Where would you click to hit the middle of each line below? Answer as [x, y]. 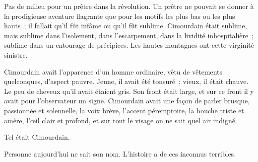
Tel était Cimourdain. [37, 137]
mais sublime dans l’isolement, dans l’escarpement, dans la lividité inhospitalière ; [129, 35]
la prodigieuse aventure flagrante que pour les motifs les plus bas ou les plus [120, 16]
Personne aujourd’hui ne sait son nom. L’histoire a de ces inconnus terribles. [120, 153]
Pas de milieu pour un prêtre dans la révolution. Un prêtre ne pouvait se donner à [129, 6]
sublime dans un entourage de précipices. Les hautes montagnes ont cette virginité [129, 45]
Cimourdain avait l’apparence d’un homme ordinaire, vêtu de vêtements [113, 71]
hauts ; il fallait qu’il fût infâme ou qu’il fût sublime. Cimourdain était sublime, [126, 26]
